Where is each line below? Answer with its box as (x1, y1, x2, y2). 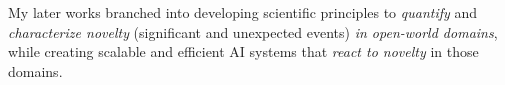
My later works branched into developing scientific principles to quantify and (8, 2, 478, 22)
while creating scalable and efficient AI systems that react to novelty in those (8, 41, 479, 62)
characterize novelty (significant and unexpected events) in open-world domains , (8, 21, 498, 42)
